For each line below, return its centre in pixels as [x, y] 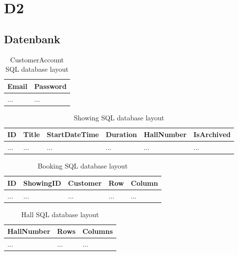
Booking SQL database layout [83, 166]
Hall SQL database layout [60, 214]
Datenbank [32, 39]
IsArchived [212, 134]
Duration [121, 134]
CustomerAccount [37, 59]
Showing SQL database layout [119, 117]
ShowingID [42, 183]
